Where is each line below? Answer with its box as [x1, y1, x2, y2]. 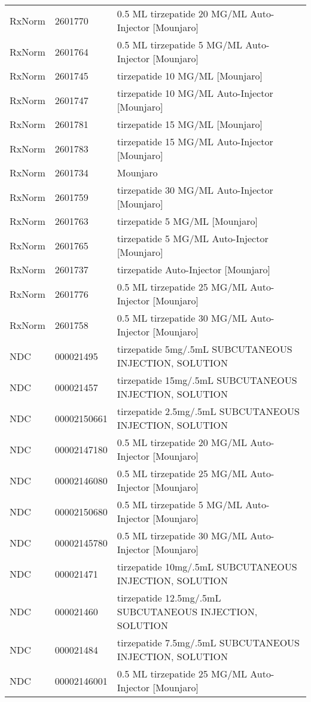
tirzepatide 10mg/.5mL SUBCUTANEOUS [117, 560, 297, 573]
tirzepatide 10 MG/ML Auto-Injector [117, 86, 273, 100]
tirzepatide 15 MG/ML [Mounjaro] [117, 117, 263, 131]
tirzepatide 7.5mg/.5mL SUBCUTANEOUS [117, 636, 300, 649]
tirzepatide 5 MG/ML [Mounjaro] [117, 214, 258, 228]
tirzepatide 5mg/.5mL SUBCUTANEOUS [117, 342, 292, 356]
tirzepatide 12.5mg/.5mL [117, 591, 221, 605]
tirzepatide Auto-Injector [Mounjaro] [117, 263, 271, 276]
